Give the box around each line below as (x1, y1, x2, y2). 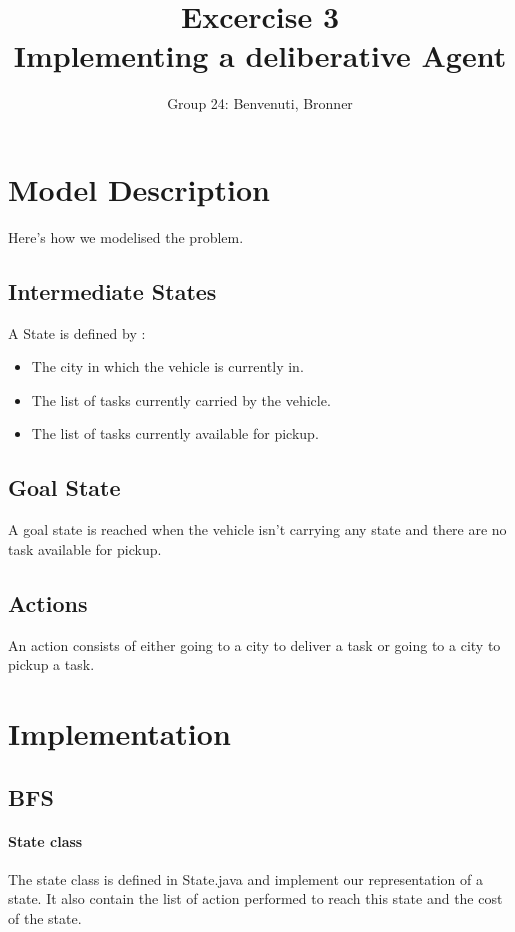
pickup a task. (8, 654, 95, 675)
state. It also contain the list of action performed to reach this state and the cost (8, 888, 503, 909)
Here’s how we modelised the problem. (8, 226, 244, 247)
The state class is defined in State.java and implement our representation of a (8, 868, 483, 889)
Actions (8, 587, 88, 618)
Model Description (8, 168, 270, 209)
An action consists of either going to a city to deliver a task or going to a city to (8, 634, 501, 655)
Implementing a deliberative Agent (13, 35, 507, 76)
